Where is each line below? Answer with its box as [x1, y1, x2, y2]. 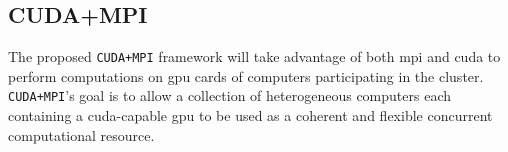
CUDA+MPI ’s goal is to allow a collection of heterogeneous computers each [8, 85, 451, 106]
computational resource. [8, 124, 155, 145]
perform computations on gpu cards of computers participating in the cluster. [8, 65, 484, 86]
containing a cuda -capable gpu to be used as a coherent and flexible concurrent [8, 105, 493, 126]
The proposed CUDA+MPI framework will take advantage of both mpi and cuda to [8, 46, 501, 67]
